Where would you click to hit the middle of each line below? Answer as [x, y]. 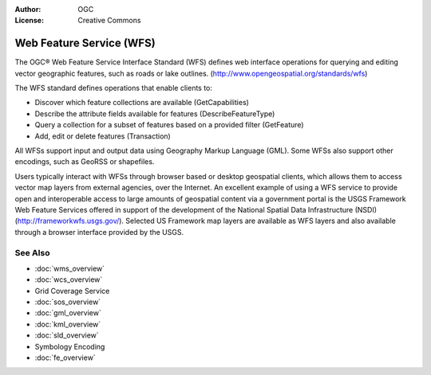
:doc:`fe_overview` [65, 357]
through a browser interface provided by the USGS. [99, 232]
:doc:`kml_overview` [68, 324]
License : [29, 21]
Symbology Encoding [70, 346]
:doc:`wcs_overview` [69, 279]
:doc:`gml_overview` [68, 313]
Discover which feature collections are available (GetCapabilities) [142, 103]
